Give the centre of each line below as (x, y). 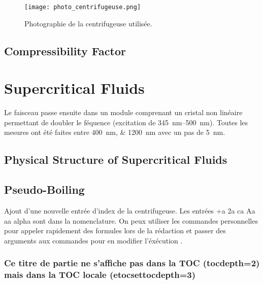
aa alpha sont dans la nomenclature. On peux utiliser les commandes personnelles (131, 220)
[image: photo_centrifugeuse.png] (83, 7)
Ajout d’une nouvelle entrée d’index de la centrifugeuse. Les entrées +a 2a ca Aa (130, 210)
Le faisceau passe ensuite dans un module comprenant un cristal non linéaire (123, 112)
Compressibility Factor (65, 50)
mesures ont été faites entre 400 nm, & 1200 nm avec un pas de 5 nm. (115, 132)
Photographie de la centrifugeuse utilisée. (88, 23)
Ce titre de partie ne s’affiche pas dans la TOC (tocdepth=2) (132, 263)
